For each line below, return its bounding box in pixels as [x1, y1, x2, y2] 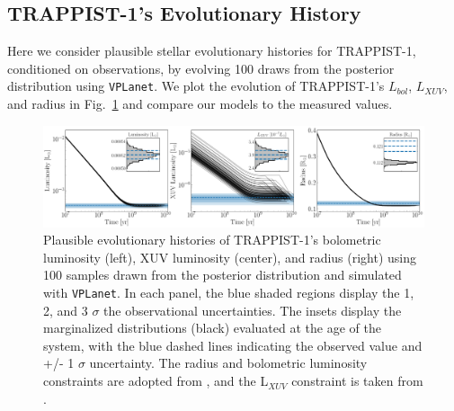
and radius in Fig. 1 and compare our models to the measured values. [7, 94, 393, 113]
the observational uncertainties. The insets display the [103, 300, 402, 319]
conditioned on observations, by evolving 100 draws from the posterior [7, 58, 395, 77]
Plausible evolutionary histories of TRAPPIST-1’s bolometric [43, 230, 381, 249]
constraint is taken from [291, 371, 423, 390]
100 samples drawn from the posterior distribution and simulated [43, 265, 402, 284]
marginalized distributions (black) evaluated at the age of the [43, 318, 381, 337]
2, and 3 [43, 300, 88, 319]
